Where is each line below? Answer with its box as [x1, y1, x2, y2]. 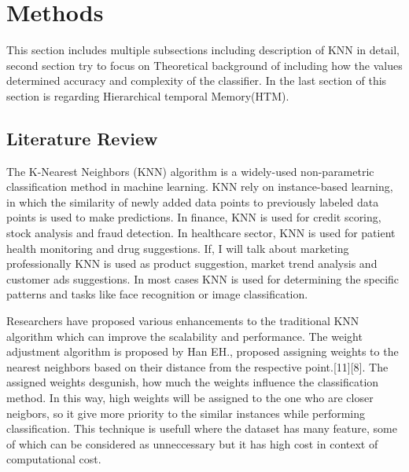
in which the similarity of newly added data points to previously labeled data [6, 193, 379, 210]
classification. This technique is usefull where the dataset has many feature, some [6, 420, 397, 437]
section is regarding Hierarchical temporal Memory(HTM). [6, 87, 289, 104]
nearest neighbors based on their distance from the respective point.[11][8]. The [6, 358, 389, 375]
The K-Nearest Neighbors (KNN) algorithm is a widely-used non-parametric [6, 163, 374, 179]
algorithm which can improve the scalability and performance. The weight [6, 327, 363, 344]
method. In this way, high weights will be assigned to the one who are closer [6, 390, 374, 406]
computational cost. [6, 451, 101, 467]
